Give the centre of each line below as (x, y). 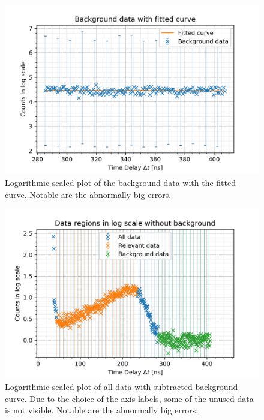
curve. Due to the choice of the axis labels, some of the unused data (129, 398)
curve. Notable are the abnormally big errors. (88, 194)
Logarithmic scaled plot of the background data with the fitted (120, 182)
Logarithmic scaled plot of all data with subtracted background (121, 387)
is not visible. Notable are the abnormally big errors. (102, 410)
